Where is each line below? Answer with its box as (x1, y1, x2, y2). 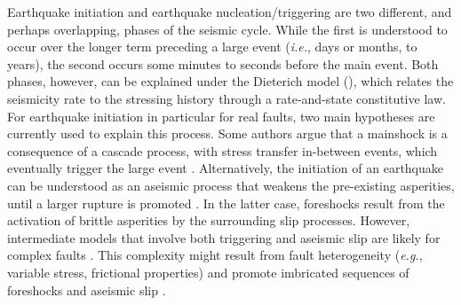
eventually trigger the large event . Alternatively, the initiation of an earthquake (7, 159, 444, 177)
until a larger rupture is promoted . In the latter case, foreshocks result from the (7, 193, 445, 212)
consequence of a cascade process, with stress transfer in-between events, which (7, 141, 438, 160)
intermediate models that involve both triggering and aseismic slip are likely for (7, 228, 441, 246)
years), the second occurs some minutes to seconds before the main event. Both (7, 54, 439, 73)
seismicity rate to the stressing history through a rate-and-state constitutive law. (7, 89, 446, 107)
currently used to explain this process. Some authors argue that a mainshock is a (7, 124, 448, 143)
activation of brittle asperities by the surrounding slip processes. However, (7, 211, 410, 230)
